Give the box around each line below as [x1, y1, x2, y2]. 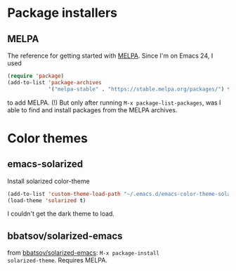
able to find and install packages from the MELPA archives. [7, 105, 178, 114]
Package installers [7, 5, 118, 21]
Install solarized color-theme [7, 177, 90, 185]
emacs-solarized [7, 158, 84, 170]
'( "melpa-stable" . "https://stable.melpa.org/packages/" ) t [48, 86, 231, 93]
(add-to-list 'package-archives [7, 79, 102, 86]
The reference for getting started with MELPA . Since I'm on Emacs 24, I [7, 51, 214, 60]
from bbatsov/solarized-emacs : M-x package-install [7, 249, 160, 257]
